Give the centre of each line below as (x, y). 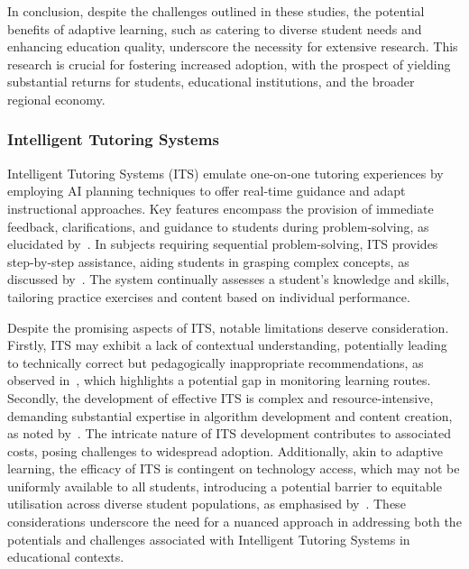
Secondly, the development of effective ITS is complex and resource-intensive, (221, 397)
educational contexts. (66, 557)
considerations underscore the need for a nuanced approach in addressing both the (234, 522)
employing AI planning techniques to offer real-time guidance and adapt (207, 191)
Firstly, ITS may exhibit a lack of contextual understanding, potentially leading (227, 345)
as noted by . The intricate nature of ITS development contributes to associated (229, 433)
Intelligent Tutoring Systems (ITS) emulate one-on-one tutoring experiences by (225, 173)
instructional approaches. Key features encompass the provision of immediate (221, 208)
